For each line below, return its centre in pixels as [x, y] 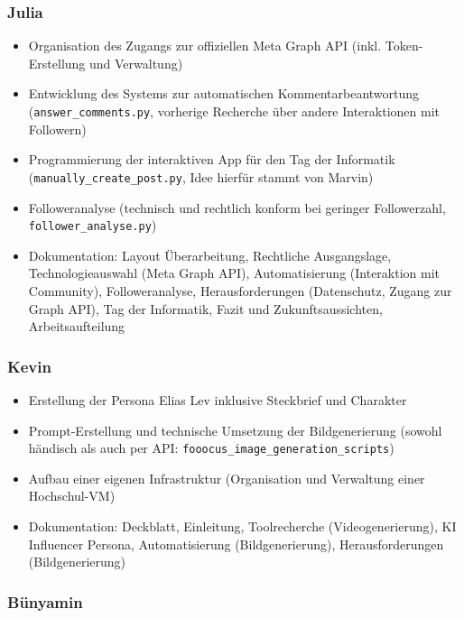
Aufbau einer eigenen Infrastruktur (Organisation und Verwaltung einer [227, 478]
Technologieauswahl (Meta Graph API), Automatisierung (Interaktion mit [234, 273]
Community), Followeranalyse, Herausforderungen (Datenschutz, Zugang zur [240, 290]
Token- [404, 46]
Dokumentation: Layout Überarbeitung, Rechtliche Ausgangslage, [210, 255]
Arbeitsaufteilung [77, 326]
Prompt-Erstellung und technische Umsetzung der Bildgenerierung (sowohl [235, 430]
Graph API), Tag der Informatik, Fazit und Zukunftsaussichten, [205, 308]
